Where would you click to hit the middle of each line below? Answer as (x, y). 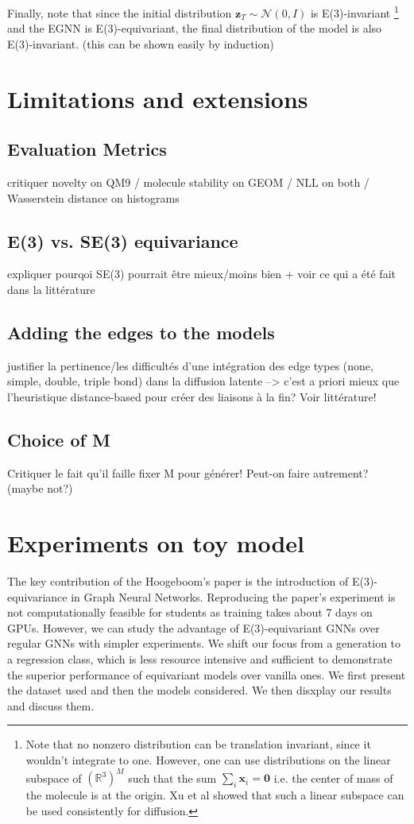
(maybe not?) (40, 488)
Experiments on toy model (156, 543)
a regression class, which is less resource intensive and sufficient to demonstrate (200, 659)
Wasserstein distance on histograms (93, 197)
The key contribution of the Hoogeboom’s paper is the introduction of (178, 581)
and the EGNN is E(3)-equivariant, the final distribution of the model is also (195, 28)
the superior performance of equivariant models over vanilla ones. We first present (207, 674)
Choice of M (59, 439)
